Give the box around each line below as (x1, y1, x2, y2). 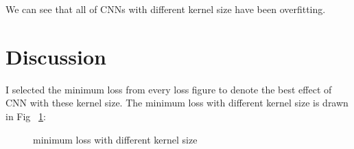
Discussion (5, 42, 106, 70)
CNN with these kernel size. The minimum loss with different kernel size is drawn (5, 95, 349, 110)
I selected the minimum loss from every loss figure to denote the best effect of (5, 82, 332, 96)
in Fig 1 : (5, 108, 46, 123)
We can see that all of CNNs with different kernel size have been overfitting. (5, 2, 326, 16)
